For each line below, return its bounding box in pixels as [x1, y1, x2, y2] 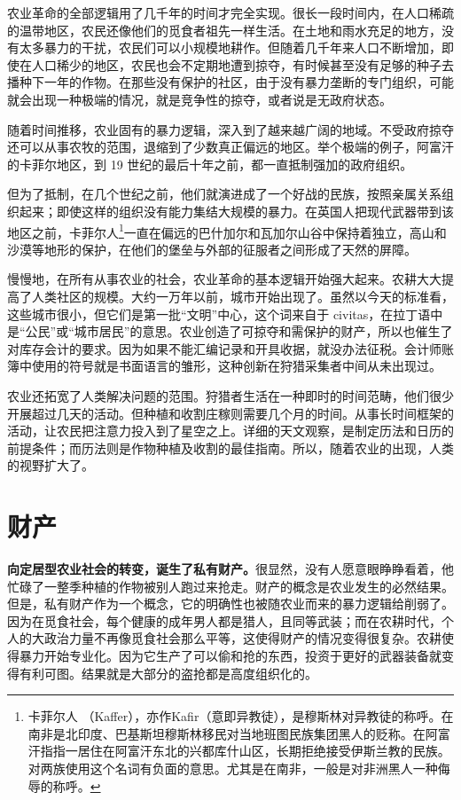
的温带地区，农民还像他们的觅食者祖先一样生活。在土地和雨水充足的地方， [7, 20, 441, 39]
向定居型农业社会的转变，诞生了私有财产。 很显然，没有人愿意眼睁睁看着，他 [7, 560, 454, 578]
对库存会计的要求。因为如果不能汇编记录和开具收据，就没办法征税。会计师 [7, 339, 441, 357]
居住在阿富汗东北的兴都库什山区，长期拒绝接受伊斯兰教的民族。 [77, 741, 450, 760]
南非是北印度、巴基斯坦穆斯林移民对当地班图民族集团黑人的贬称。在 [27, 724, 426, 742]
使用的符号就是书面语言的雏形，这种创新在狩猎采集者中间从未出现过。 [31, 357, 441, 375]
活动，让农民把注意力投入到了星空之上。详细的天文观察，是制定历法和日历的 [7, 421, 454, 440]
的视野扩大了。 [7, 456, 94, 475]
